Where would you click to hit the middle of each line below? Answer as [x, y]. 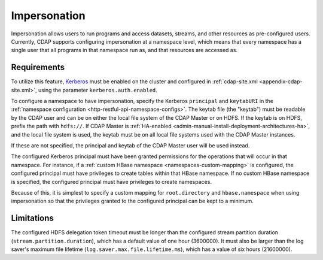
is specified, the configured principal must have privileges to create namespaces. [112, 182]
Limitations [32, 218]
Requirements [38, 67]
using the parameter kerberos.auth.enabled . [98, 90]
